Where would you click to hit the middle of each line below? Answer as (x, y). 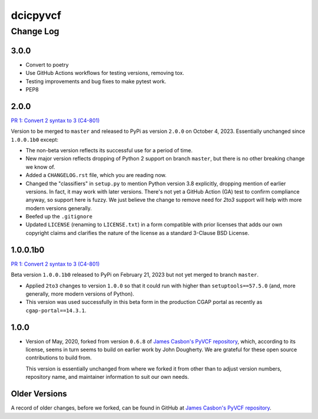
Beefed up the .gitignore (59, 217)
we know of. (40, 167)
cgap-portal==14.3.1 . (56, 310)
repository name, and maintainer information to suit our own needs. (107, 377)
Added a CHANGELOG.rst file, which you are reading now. (96, 175)
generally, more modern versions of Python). (80, 294)
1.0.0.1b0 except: (35, 139)
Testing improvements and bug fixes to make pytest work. (96, 81)
